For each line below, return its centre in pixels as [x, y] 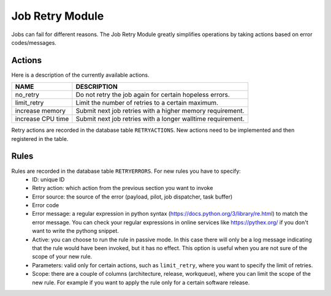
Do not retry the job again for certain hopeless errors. [153, 95]
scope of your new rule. [62, 257]
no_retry [27, 95]
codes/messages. [34, 42]
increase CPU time [42, 119]
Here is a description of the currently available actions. [80, 75]
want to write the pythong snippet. [76, 231]
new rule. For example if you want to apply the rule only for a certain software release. [141, 283]
